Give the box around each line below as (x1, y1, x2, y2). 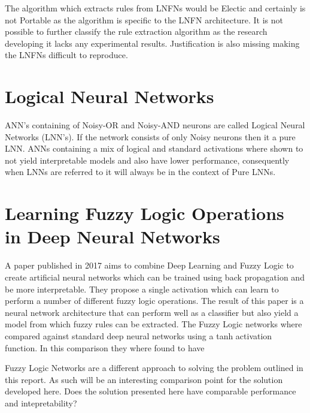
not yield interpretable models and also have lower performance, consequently (5, 153, 290, 166)
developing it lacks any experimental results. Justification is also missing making (5, 37, 300, 49)
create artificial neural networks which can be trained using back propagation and (5, 270, 305, 283)
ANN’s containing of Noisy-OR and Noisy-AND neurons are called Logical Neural (5, 119, 305, 131)
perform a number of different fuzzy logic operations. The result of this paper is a (5, 294, 304, 307)
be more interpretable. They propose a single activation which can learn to (5, 282, 279, 295)
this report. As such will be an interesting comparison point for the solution (5, 373, 283, 385)
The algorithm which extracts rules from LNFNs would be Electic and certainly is (5, 2, 306, 14)
